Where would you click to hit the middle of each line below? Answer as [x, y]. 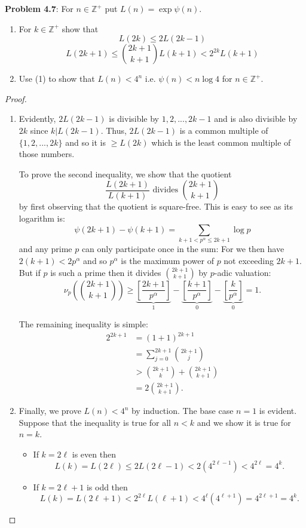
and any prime [45, 249]
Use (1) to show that [57, 79]
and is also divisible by [256, 119]
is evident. [278, 411]
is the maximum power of [167, 260]
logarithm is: [42, 218]
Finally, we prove [50, 411]
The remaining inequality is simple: [83, 324]
